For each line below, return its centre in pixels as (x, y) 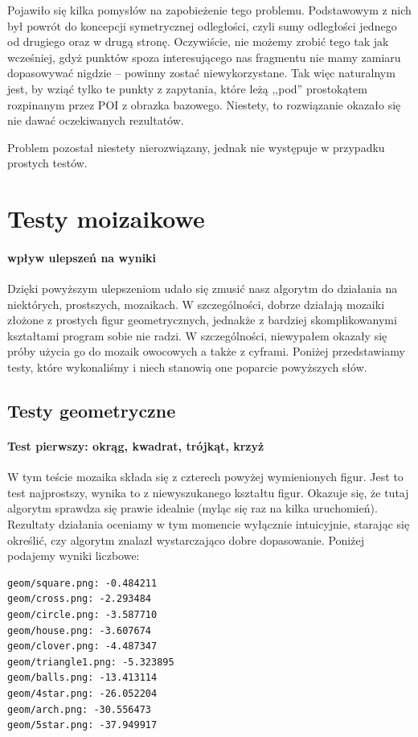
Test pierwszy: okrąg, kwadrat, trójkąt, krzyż (136, 446)
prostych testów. (47, 163)
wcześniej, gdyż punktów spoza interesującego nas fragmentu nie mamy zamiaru (204, 57)
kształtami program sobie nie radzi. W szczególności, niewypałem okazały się (197, 335)
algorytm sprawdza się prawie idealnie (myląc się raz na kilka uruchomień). (193, 508)
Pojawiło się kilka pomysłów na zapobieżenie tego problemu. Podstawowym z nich (209, 10)
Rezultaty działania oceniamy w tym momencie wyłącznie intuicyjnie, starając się (209, 524)
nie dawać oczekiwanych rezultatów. (96, 120)
